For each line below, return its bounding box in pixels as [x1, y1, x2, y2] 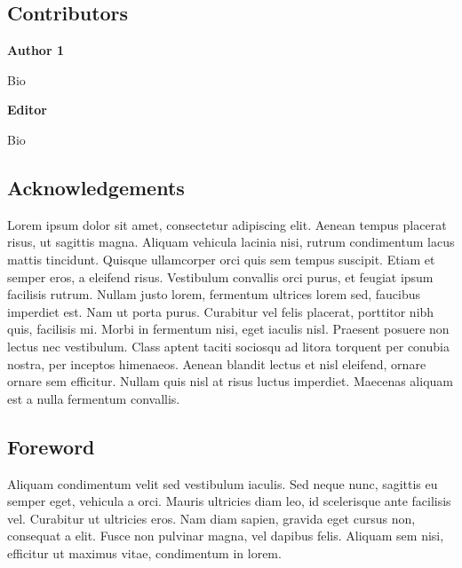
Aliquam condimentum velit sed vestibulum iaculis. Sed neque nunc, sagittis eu [7, 474, 438, 493]
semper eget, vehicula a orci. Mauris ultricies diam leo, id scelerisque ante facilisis [7, 492, 451, 510]
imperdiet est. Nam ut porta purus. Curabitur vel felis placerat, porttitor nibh [7, 302, 434, 320]
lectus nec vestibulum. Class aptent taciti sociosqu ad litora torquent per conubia [7, 336, 450, 355]
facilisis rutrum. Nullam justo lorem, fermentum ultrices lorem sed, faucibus [7, 285, 421, 304]
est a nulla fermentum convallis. [7, 389, 180, 407]
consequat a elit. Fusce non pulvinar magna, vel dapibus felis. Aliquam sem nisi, [7, 526, 444, 545]
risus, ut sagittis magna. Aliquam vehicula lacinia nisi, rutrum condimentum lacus [7, 233, 455, 251]
